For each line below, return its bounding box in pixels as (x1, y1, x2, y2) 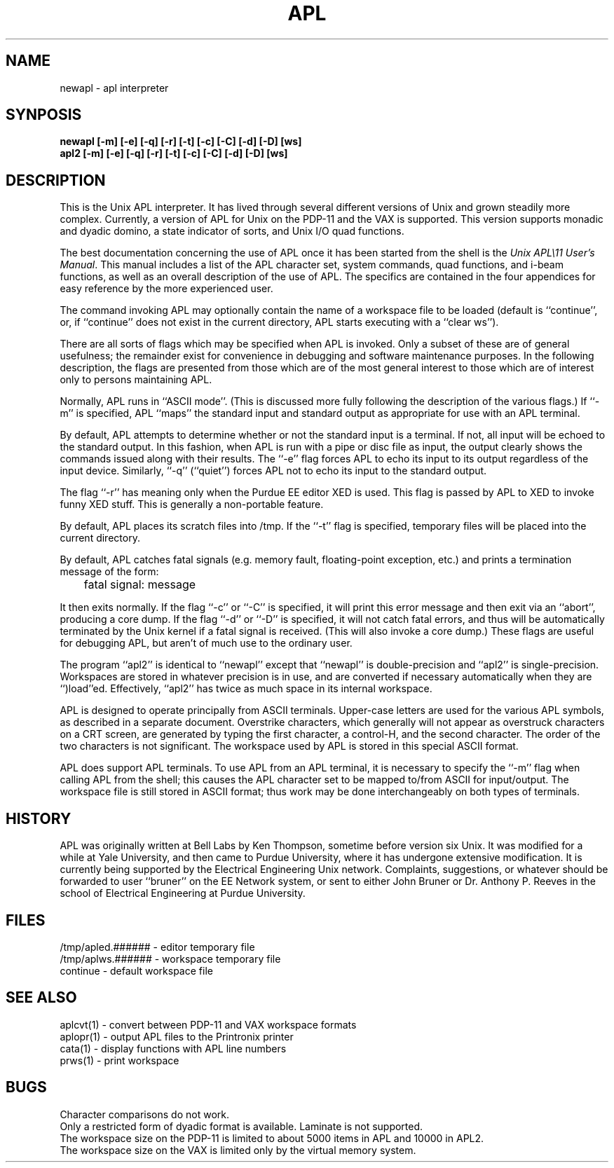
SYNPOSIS (6, 106, 82, 124)
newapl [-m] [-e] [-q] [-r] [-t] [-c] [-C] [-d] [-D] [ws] (60, 135, 302, 148)
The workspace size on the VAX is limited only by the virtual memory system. (60, 1143, 416, 1156)
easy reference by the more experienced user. (60, 282, 273, 295)
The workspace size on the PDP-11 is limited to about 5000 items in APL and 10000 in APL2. (60, 1132, 484, 1144)
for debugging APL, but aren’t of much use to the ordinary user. (60, 637, 353, 650)
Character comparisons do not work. (60, 1108, 229, 1120)
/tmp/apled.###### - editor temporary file (60, 940, 255, 953)
